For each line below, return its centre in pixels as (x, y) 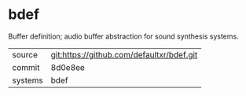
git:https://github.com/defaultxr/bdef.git (124, 54)
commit (26, 67)
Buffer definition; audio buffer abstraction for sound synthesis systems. (123, 36)
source (25, 54)
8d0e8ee (68, 67)
